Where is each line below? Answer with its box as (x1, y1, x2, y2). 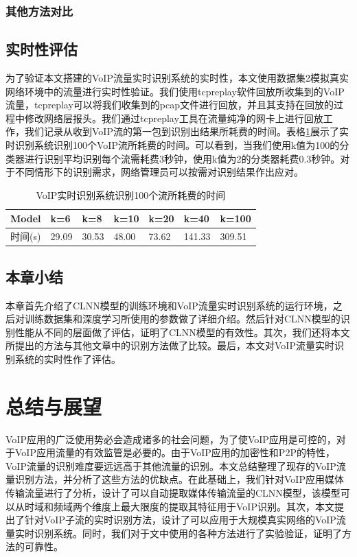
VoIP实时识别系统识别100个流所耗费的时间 (36, 187, 226, 202)
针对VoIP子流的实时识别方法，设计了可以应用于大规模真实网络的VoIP (24, 512, 336, 527)
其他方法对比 (5, 2, 73, 19)
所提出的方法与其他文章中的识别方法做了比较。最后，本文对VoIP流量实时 (5, 338, 334, 353)
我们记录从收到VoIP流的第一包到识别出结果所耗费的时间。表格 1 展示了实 (24, 124, 349, 139)
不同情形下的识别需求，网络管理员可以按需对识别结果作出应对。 (14, 165, 303, 179)
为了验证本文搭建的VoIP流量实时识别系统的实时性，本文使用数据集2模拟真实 (5, 71, 349, 85)
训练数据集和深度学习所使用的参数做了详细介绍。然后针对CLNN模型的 (24, 311, 341, 326)
